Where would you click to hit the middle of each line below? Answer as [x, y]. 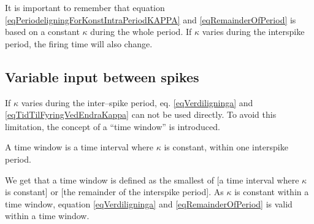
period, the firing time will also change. [79, 43]
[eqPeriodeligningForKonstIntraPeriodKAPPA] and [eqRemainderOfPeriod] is [151, 19]
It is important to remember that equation [85, 7]
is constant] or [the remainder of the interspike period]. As [114, 192]
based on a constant [42, 32]
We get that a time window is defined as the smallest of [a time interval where [152, 180]
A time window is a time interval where [79, 147]
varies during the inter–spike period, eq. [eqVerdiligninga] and [137, 102]
